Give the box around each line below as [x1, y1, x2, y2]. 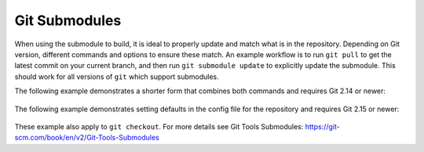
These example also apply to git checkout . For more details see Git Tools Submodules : [14, 121, 304, 131]
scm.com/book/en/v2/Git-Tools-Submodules [14, 133, 160, 143]
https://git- [305, 121, 341, 131]
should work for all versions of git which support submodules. [14, 71, 219, 81]
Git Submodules [14, 12, 122, 29]
